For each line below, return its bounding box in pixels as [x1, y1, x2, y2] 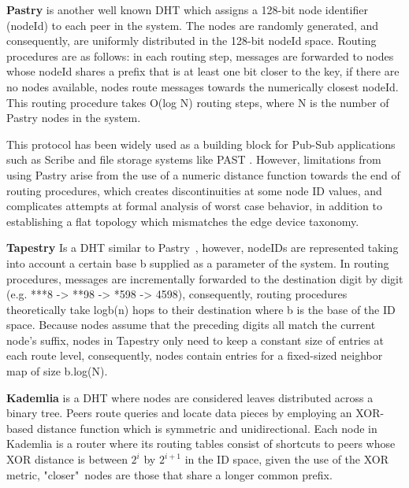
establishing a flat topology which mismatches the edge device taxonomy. [6, 213, 359, 229]
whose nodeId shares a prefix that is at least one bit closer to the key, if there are [6, 63, 400, 79]
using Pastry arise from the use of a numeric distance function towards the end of [6, 166, 400, 183]
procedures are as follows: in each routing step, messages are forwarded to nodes [6, 47, 394, 64]
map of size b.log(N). [6, 363, 108, 379]
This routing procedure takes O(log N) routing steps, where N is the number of [6, 94, 389, 110]
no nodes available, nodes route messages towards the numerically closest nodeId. [6, 78, 399, 94]
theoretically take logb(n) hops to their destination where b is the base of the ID [6, 301, 396, 317]
